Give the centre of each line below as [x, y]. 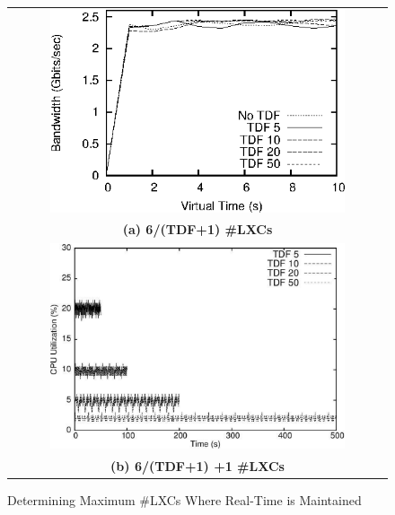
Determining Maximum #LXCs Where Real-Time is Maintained [184, 499]
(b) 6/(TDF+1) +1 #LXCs [197, 465]
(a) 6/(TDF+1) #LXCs [197, 229]
